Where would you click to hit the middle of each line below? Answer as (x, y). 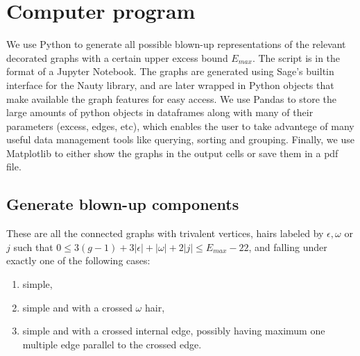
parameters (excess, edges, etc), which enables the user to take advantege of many (180, 126)
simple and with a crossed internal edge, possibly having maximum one (174, 331)
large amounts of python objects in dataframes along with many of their (160, 112)
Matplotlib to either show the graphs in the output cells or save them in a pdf (172, 153)
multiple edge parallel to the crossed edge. (112, 344)
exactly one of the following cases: (78, 260)
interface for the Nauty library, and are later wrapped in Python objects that (170, 84)
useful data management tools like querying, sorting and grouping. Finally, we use (180, 139)
